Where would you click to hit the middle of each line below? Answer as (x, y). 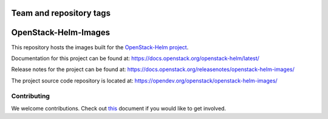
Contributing (30, 96)
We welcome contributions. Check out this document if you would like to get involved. (119, 108)
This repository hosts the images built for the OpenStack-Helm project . (100, 47)
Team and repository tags (61, 13)
